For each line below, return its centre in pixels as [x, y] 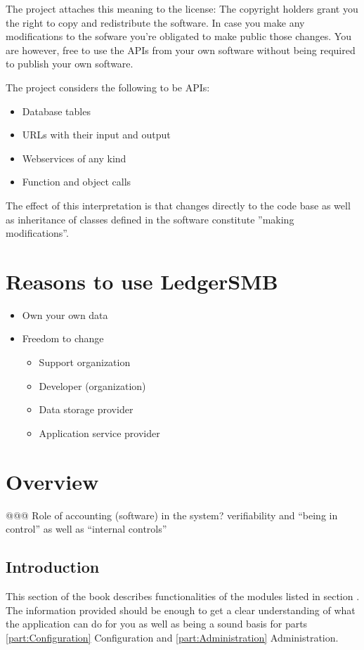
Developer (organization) [92, 385]
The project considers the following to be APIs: [108, 87]
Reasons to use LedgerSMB [142, 281]
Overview [52, 481]
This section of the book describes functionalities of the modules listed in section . [183, 596]
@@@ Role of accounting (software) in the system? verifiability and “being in [172, 515]
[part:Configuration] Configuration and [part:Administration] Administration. [172, 637]
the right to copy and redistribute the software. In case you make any [155, 22]
